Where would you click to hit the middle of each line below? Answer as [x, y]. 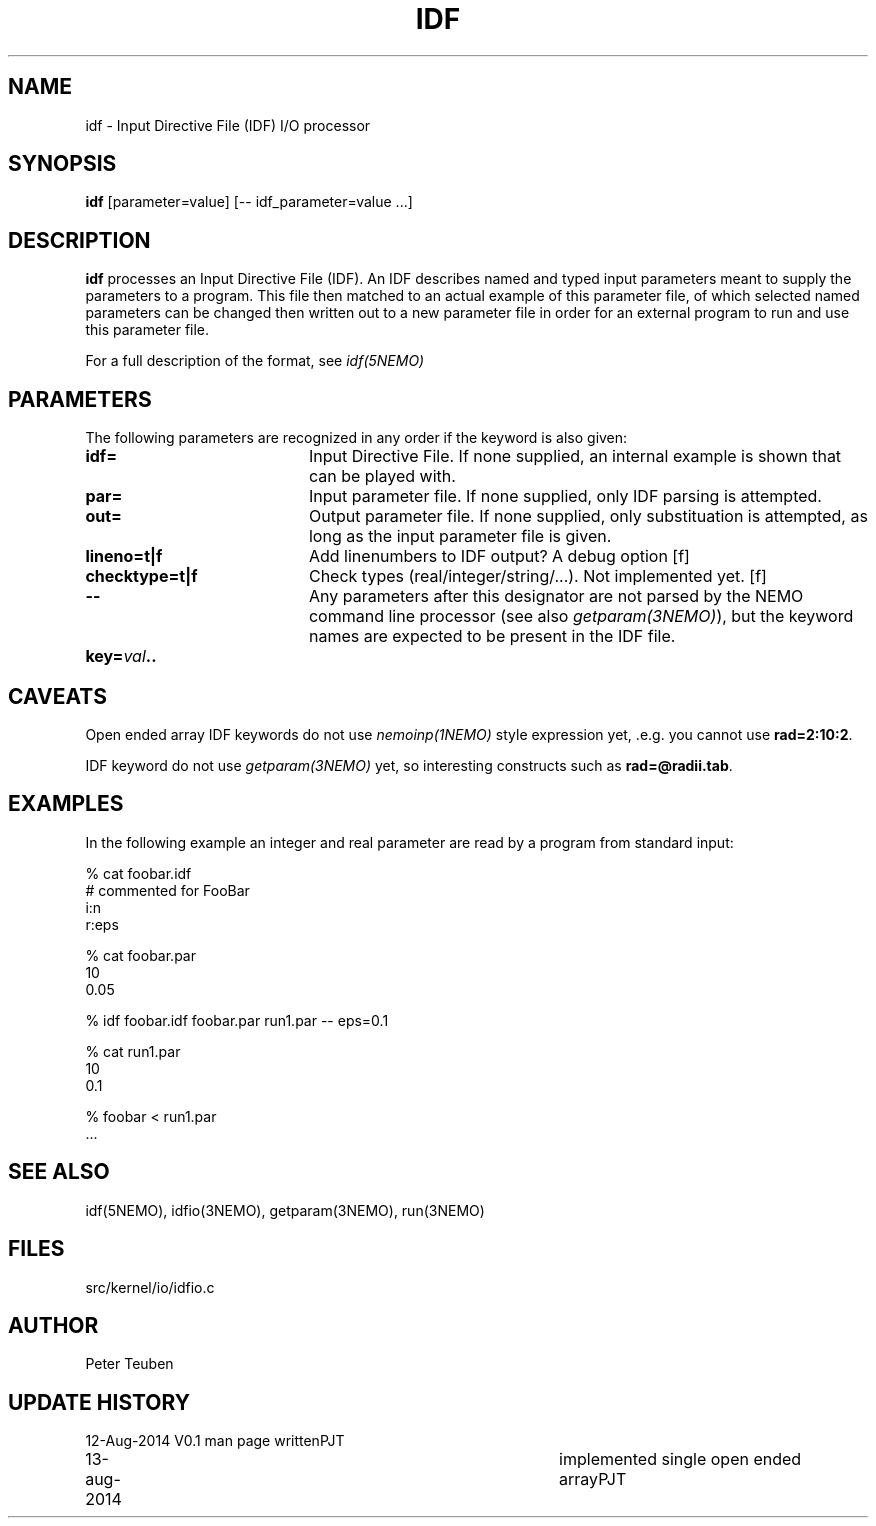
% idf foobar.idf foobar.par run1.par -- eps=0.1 [237, 1020]
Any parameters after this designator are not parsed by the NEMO [556, 596]
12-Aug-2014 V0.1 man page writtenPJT [215, 1441]
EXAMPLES [66, 804]
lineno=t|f [124, 556]
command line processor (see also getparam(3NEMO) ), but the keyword [581, 616]
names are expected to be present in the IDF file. [492, 636]
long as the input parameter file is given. [460, 536]
